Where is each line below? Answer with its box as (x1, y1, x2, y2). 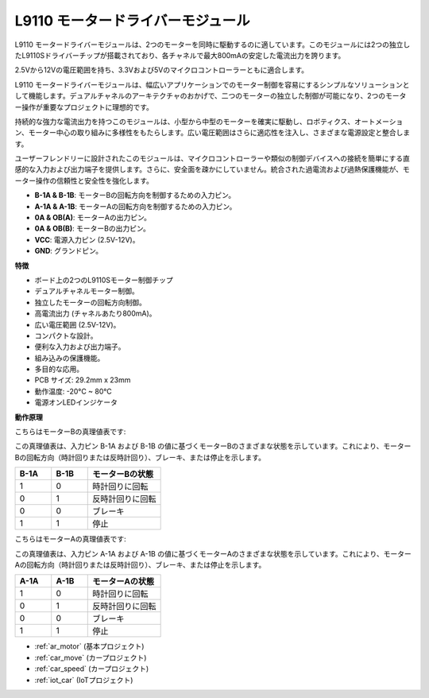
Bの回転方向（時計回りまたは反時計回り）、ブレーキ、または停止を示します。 (14, 452, 266, 462)
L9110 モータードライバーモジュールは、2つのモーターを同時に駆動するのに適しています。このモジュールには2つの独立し (14, 40, 411, 49)
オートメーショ (354, 116, 404, 126)
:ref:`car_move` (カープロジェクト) (34, 653, 147, 662)
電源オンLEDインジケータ (34, 397, 118, 407)
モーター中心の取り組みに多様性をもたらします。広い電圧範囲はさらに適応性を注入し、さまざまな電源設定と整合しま (28, 128, 411, 138)
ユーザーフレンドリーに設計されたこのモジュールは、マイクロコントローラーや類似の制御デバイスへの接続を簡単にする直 (14, 153, 411, 163)
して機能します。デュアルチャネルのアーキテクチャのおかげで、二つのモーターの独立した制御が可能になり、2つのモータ (14, 91, 407, 101)
